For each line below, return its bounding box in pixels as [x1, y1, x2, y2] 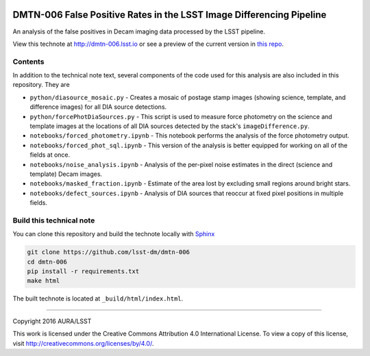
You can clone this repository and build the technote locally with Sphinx [12, 230, 215, 238]
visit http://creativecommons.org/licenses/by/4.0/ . [12, 339, 154, 347]
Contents [12, 57, 45, 66]
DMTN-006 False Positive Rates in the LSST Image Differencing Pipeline [12, 9, 327, 21]
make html [27, 277, 60, 285]
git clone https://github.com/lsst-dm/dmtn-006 [27, 249, 190, 256]
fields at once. [29, 151, 71, 159]
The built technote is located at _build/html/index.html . [12, 294, 184, 303]
